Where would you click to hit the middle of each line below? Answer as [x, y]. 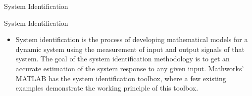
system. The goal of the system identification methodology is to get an [123, 59]
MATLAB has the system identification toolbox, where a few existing [121, 78]
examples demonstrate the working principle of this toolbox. [107, 88]
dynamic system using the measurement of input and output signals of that [130, 49]
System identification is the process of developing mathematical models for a [132, 39]
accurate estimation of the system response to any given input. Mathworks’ [130, 68]
